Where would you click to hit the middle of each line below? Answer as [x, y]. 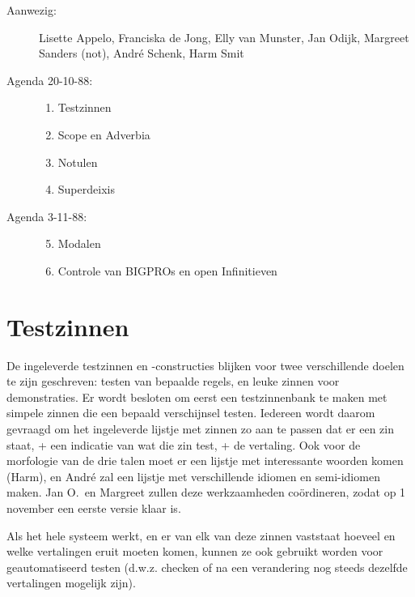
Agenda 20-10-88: [50, 80]
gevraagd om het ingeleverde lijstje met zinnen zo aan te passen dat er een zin [201, 429]
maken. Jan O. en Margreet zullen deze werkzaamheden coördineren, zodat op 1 [206, 492]
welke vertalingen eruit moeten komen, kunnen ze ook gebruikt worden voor [195, 551]
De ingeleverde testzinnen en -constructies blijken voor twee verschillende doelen [205, 365]
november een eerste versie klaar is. [94, 508]
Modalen [79, 243]
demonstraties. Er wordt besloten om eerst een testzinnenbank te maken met [197, 397]
